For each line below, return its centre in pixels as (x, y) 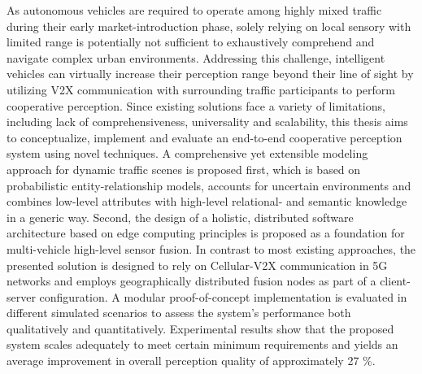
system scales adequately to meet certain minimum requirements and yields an (202, 344)
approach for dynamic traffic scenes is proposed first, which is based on (184, 169)
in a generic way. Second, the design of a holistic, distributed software (180, 217)
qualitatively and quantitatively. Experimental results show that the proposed (200, 328)
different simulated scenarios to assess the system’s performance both (179, 313)
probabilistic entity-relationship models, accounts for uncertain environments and (209, 185)
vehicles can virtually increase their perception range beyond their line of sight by (210, 74)
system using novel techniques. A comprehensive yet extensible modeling (187, 153)
